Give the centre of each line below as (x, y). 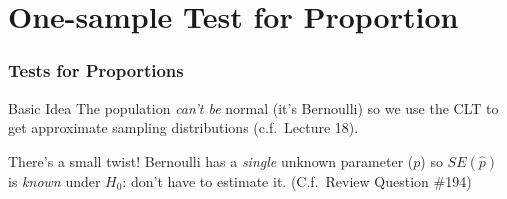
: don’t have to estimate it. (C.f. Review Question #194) (297, 180)
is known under (54, 180)
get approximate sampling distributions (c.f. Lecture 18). (183, 127)
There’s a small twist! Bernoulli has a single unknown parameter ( (211, 160)
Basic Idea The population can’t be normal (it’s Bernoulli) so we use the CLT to (253, 107)
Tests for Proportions (96, 70)
